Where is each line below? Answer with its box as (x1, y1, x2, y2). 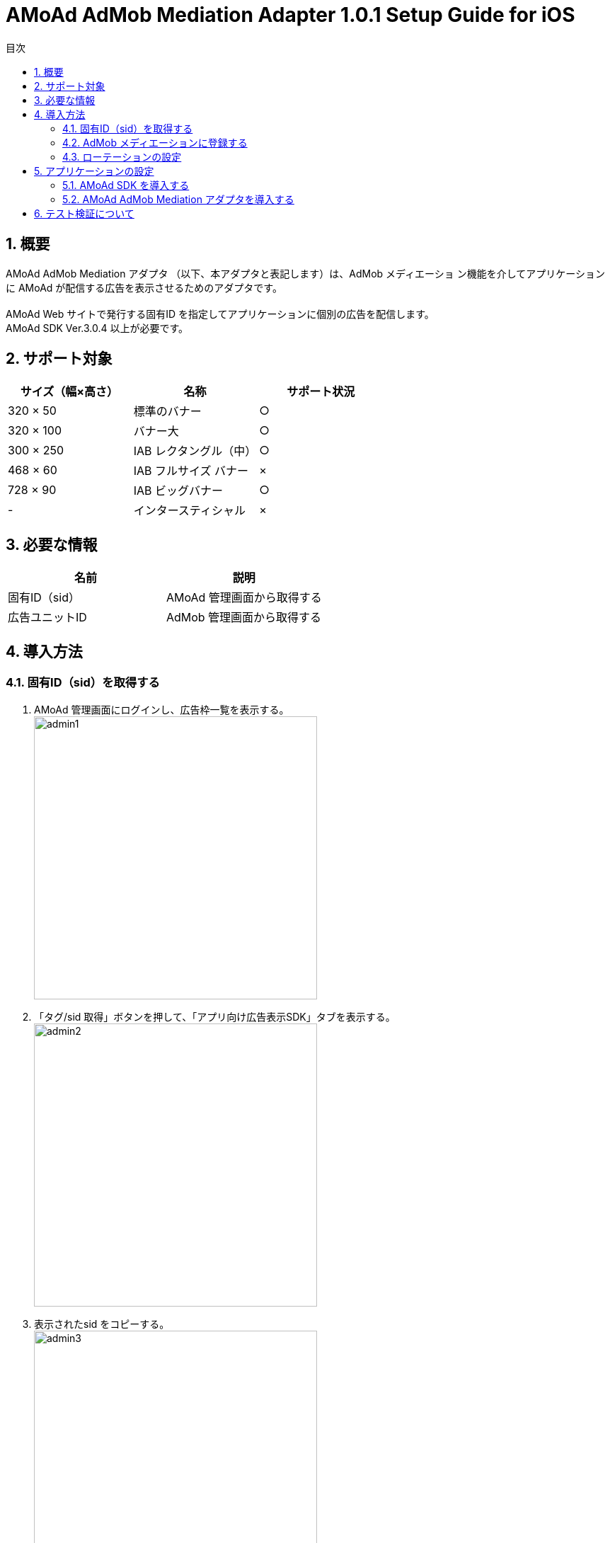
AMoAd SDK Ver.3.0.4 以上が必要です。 (6, 321, 189, 334)
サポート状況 (287, 384, 355, 399)
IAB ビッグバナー (133, 483, 223, 498)
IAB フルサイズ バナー (133, 464, 248, 478)
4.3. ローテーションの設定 (62, 150, 182, 163)
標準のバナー (133, 404, 202, 419)
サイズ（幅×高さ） (20, 384, 119, 399)
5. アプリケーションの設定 (34, 164, 154, 177)
